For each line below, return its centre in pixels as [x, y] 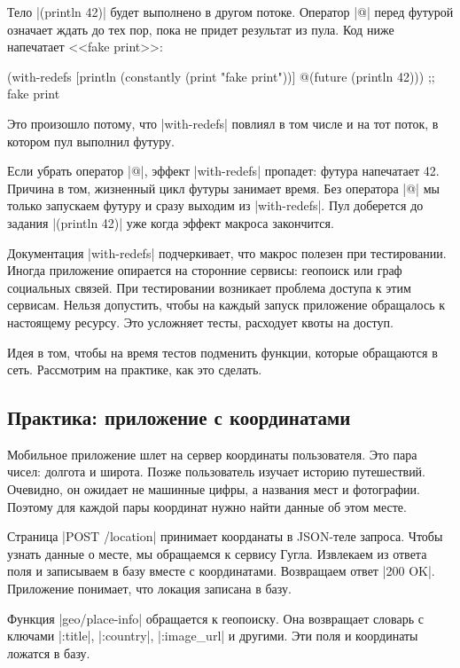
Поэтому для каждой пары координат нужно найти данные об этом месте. [207, 506]
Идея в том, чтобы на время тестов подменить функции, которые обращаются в [222, 352]
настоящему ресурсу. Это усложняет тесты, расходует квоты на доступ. [200, 322]
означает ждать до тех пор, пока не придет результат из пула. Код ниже [201, 29]
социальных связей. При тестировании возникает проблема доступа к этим [209, 287]
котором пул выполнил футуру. [91, 141]
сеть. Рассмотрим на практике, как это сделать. [135, 369]
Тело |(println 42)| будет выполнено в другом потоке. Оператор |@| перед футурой [230, 12]
